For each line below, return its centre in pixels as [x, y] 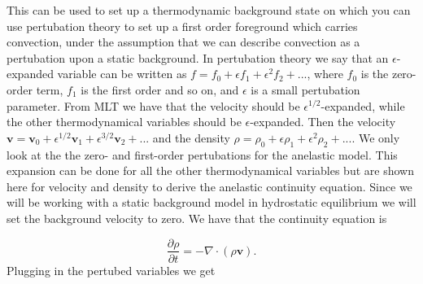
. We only [376, 137]
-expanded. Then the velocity [323, 122]
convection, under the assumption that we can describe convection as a [183, 42]
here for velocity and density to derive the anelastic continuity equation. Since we [209, 186]
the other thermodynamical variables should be [124, 122]
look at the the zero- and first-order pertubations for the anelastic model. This [202, 154]
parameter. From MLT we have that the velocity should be [153, 105]
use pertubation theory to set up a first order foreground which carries [182, 26]
